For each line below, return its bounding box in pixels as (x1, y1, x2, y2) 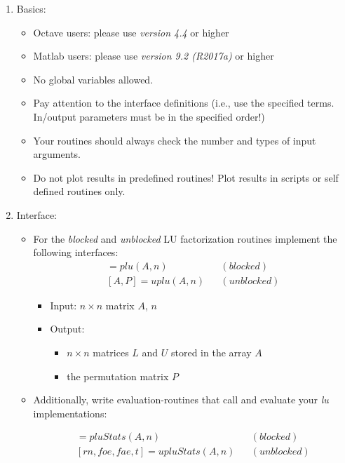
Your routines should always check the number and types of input (33, 133, 316, 147)
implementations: (33, 405, 107, 420)
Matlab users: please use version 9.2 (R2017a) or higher (33, 48, 274, 63)
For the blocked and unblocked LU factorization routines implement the (33, 231, 337, 246)
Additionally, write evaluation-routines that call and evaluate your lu (33, 392, 329, 407)
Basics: (16, 1, 46, 15)
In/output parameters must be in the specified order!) (33, 109, 265, 123)
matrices (93, 344, 129, 359)
